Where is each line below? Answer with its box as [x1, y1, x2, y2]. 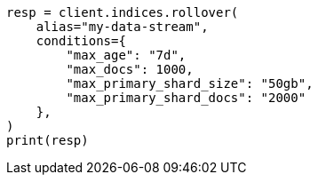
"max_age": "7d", [66, 48, 187, 62]
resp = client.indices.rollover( [6, 5, 239, 20]
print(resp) [6, 133, 89, 147]
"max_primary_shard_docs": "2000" [66, 91, 306, 105]
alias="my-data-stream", [36, 20, 209, 34]
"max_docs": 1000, [66, 62, 194, 76]
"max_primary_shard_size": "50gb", [66, 76, 314, 91]
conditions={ [36, 34, 126, 48]
